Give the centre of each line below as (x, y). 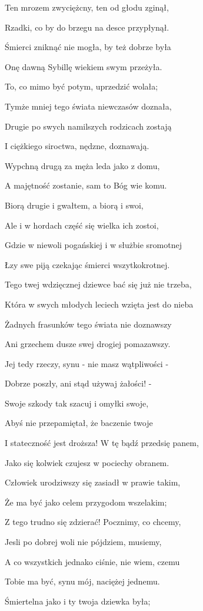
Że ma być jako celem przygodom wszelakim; (86, 502)
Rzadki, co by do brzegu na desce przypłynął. (87, 27)
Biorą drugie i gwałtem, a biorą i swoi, (74, 205)
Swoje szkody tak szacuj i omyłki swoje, (77, 403)
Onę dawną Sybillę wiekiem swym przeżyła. (84, 66)
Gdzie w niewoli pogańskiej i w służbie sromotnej (93, 245)
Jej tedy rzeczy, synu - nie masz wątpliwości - (87, 363)
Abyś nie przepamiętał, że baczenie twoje (79, 423)
